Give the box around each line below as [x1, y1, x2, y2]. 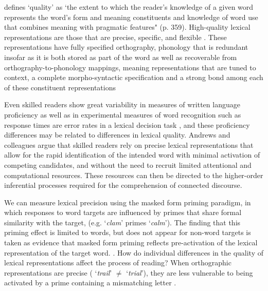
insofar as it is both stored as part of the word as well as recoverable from [4, 51, 237, 62]
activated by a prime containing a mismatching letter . [4, 277, 176, 288]
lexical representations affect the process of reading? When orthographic [4, 257, 231, 268]
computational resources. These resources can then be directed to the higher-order [4, 169, 263, 180]
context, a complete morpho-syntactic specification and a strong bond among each [4, 72, 263, 83]
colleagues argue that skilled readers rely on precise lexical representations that [4, 139, 254, 150]
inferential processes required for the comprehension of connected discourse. [4, 180, 242, 190]
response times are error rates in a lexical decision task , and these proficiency [4, 119, 250, 130]
